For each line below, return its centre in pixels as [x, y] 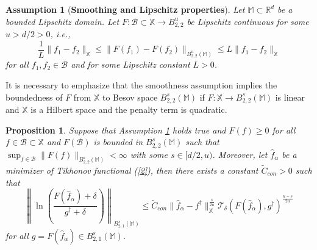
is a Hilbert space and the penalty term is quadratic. [129, 109]
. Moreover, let [240, 154]
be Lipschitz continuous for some [248, 21]
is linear [290, 97]
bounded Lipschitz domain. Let [62, 21]
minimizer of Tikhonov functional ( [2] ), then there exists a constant [132, 170]
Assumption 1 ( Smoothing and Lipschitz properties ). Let [125, 9]
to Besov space [130, 97]
